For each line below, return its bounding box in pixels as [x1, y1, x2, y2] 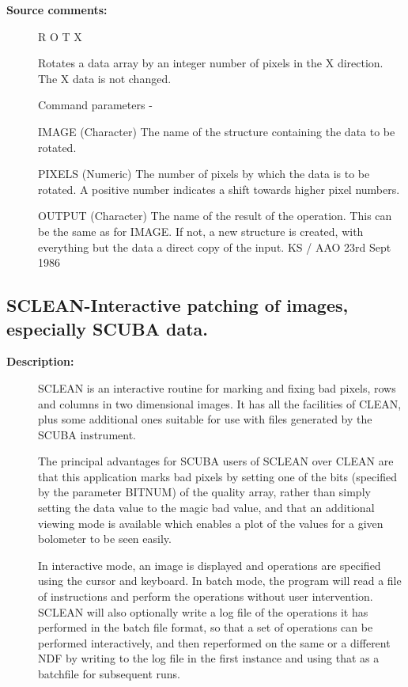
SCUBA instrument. [38, 426, 136, 442]
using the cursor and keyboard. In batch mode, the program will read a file [38, 572, 402, 589]
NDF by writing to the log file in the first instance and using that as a [38, 650, 380, 666]
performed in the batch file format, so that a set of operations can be [38, 619, 373, 636]
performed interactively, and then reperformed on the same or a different [38, 634, 391, 651]
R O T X [38, 28, 82, 44]
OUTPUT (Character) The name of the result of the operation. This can [38, 207, 392, 224]
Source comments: [6, 2, 108, 17]
